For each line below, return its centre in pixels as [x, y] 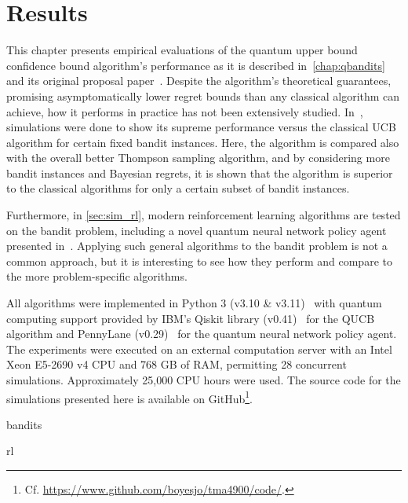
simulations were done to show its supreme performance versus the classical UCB [201, 127]
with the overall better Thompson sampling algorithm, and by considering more [198, 158]
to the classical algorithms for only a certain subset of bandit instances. [178, 188]
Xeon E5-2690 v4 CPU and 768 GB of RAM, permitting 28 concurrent [177, 364]
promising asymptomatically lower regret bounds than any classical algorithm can [203, 95]
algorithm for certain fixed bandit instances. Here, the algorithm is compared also [203, 142]
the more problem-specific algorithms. [97, 276]
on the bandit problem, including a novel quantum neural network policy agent [197, 230]
